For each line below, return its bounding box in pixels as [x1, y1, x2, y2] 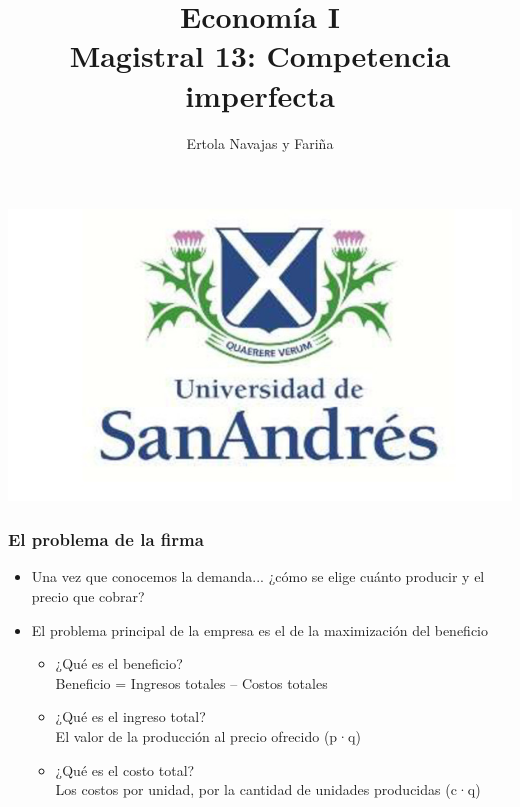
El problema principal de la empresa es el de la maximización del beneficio [31, 619, 489, 640]
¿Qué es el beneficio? [55, 653, 183, 674]
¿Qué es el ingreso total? [55, 706, 206, 727]
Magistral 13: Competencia [69, 35, 451, 76]
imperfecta [185, 74, 335, 115]
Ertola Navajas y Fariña [186, 132, 334, 153]
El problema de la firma [8, 527, 204, 552]
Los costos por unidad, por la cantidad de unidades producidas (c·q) [55, 779, 481, 800]
